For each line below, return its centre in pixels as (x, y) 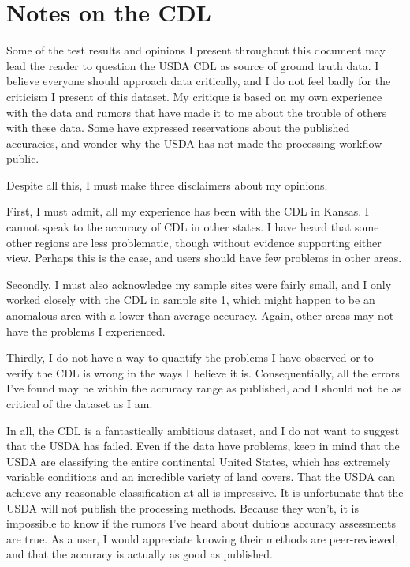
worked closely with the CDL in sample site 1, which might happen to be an (191, 300)
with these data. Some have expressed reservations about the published (178, 128)
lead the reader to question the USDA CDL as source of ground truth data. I (193, 65)
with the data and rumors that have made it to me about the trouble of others (197, 112)
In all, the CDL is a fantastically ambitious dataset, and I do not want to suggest (203, 430)
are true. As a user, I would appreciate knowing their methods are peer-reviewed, (203, 538)
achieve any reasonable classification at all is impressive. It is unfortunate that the (205, 492)
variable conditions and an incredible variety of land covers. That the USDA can (201, 477)
